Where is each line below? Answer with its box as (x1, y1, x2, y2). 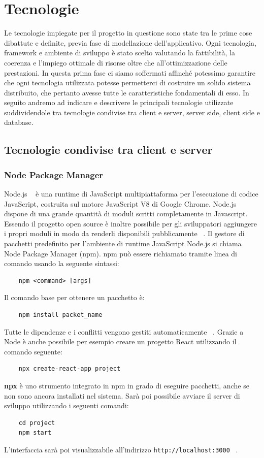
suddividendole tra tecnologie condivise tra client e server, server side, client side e (4, 107, 260, 117)
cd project (18, 419, 55, 427)
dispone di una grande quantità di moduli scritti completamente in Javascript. (4, 208, 248, 219)
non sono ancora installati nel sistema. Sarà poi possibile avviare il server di (4, 390, 240, 401)
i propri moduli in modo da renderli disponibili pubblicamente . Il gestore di (4, 228, 245, 239)
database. (4, 117, 34, 127)
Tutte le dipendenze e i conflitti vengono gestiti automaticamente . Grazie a (4, 326, 244, 337)
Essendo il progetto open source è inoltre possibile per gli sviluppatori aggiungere (4, 218, 257, 228)
